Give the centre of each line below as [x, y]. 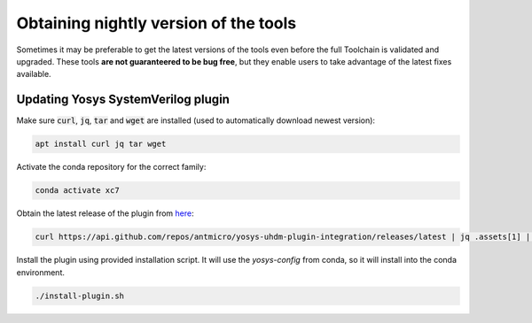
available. [34, 74]
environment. [41, 272]
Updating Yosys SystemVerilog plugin [123, 100]
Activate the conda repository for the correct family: [111, 167]
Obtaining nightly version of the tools [156, 23]
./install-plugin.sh [79, 296]
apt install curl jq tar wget [101, 144]
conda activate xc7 [77, 191]
